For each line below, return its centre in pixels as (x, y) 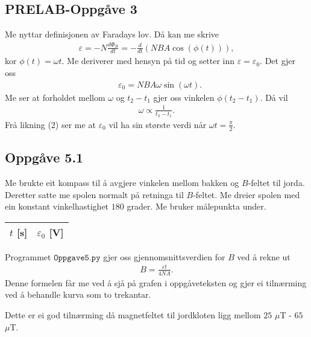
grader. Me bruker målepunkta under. (196, 206)
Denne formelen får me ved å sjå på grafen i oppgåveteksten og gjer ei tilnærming (156, 282)
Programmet (28, 256)
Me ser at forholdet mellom (55, 97)
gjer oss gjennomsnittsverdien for (164, 256)
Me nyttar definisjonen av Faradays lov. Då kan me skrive (112, 34)
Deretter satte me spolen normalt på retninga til (94, 194)
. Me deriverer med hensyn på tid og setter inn (148, 61)
